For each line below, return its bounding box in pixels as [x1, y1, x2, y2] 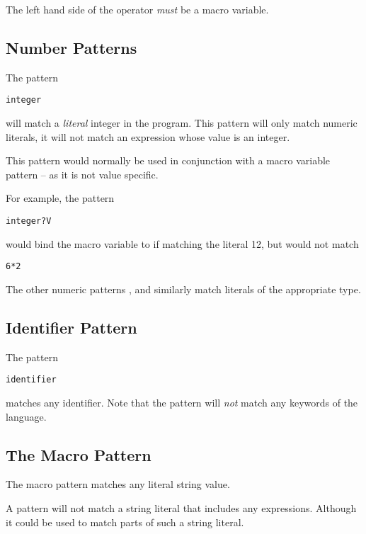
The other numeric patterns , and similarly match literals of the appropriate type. [6, 281, 361, 296]
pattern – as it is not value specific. [6, 166, 159, 181]
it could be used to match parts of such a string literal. [6, 514, 244, 529]
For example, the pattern [6, 191, 115, 205]
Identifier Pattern [6, 316, 137, 338]
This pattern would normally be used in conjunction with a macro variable [6, 153, 331, 168]
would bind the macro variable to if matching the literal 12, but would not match [6, 236, 359, 251]
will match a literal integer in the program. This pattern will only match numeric [6, 115, 358, 130]
